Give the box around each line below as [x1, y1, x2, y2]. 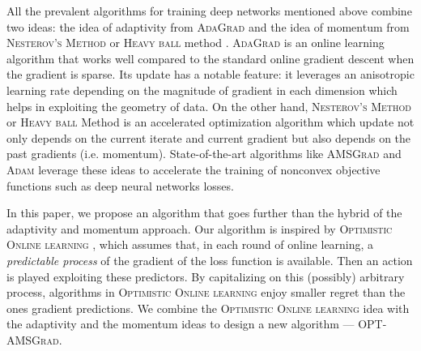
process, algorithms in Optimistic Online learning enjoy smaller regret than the [6, 284, 406, 301]
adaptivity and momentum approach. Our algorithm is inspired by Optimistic [6, 220, 393, 237]
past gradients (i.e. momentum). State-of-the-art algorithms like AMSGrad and [6, 145, 402, 162]
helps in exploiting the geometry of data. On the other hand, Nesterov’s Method [6, 97, 411, 114]
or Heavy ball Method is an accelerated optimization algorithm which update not [6, 113, 415, 131]
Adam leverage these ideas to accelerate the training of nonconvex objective [6, 161, 381, 178]
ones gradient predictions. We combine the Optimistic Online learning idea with [6, 299, 410, 316]
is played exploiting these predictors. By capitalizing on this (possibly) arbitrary [6, 268, 405, 285]
